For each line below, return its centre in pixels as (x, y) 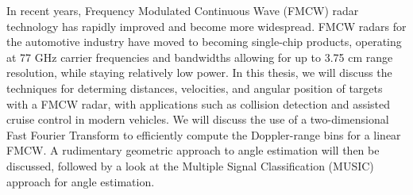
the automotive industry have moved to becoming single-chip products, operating (204, 42)
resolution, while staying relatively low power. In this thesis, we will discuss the (199, 73)
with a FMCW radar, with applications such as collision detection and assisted (199, 103)
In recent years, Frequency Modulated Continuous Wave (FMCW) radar (183, 10)
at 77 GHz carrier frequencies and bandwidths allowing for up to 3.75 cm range (200, 57)
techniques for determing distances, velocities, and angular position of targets (195, 88)
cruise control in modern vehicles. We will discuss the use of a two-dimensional (198, 119)
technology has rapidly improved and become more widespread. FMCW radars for (206, 26)
